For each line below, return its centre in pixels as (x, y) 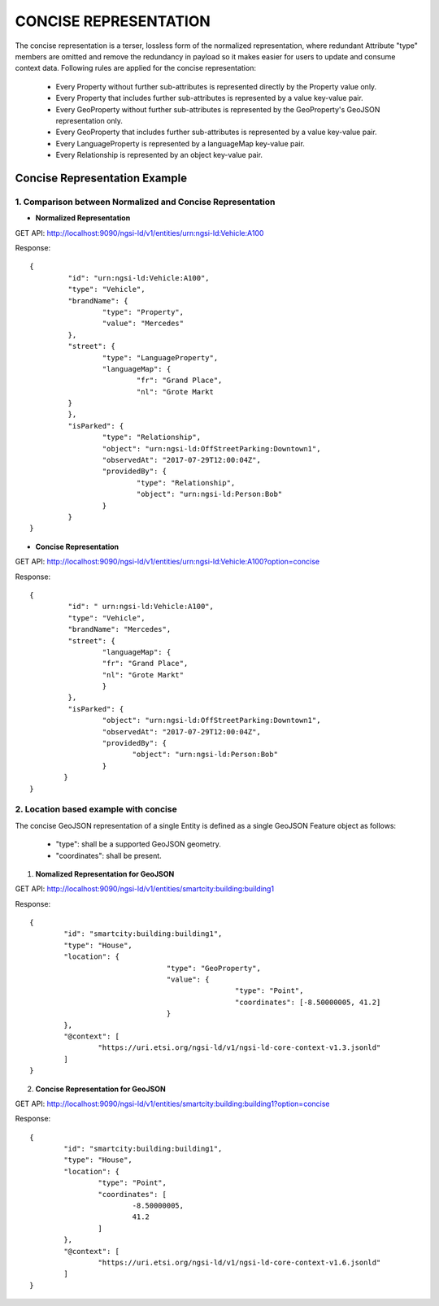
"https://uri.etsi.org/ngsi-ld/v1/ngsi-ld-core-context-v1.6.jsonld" (239, 1262)
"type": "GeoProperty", (214, 968)
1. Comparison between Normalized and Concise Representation (145, 202)
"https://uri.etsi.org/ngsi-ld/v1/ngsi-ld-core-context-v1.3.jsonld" (239, 1048)
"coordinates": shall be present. (109, 855)
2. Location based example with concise (96, 809)
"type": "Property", (143, 312)
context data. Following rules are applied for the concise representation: (135, 68)
